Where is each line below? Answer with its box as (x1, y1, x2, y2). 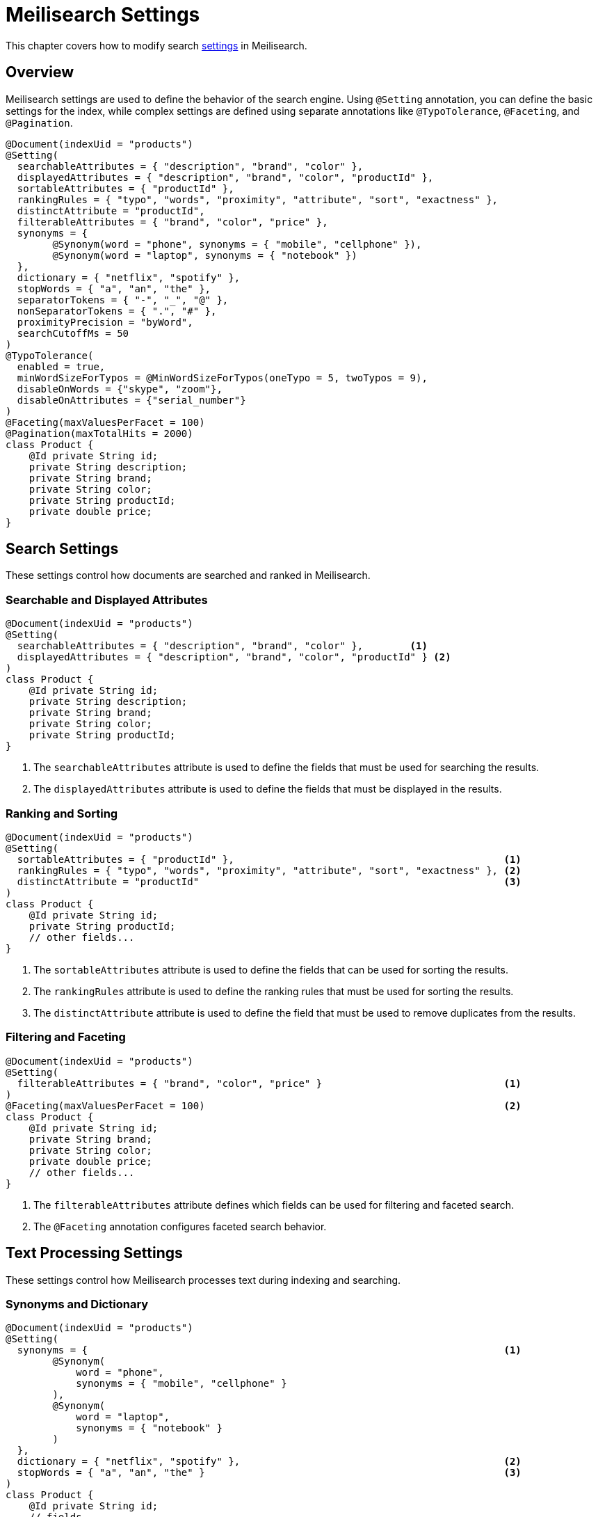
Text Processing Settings (6, 1244, 183, 1262)
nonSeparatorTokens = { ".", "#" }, (17, 305, 217, 317)
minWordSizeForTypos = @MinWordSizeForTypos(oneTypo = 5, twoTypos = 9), (17, 372, 428, 383)
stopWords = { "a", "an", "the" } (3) (17, 1467, 522, 1479)
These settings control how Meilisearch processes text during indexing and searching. (6, 1273, 401, 1286)
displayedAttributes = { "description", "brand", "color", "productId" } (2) (17, 651, 451, 663)
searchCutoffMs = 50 (17, 327, 129, 339)
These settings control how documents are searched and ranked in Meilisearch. (6, 569, 371, 582)
